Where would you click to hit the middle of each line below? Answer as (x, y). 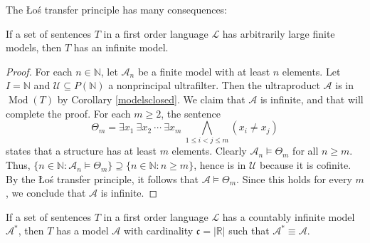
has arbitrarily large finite (279, 33)
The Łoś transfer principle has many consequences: (117, 9)
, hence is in (220, 165)
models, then (34, 47)
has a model (82, 231)
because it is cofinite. (306, 165)
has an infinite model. (121, 47)
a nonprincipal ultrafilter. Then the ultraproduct (214, 85)
